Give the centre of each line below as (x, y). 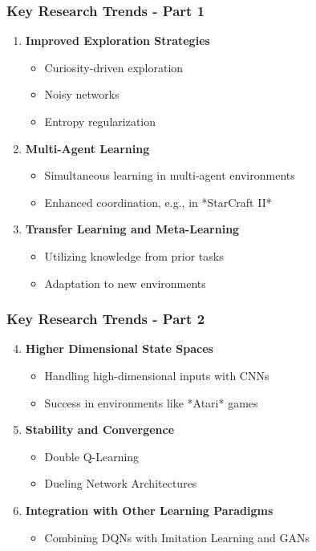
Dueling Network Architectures (121, 483)
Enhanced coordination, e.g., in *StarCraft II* (158, 202)
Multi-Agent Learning (87, 148)
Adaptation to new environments (125, 283)
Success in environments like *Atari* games (151, 402)
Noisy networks (82, 94)
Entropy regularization (100, 121)
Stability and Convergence (100, 429)
